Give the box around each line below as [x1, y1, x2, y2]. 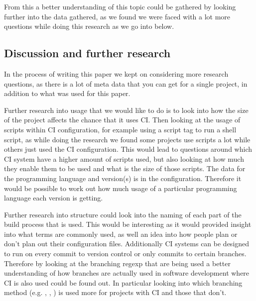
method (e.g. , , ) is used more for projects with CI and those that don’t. [4, 287, 227, 298]
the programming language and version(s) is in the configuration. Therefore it [4, 173, 242, 183]
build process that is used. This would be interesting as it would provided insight [4, 219, 252, 229]
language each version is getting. [4, 193, 103, 203]
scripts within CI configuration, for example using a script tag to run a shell [4, 124, 237, 134]
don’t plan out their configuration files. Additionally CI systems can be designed [4, 238, 250, 249]
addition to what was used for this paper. [4, 88, 130, 99]
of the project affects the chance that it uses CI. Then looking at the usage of [4, 114, 241, 125]
